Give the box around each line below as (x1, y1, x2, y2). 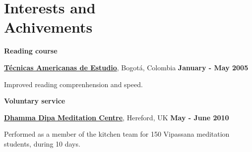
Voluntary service (4, 96, 65, 106)
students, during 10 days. (4, 138, 80, 149)
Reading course (4, 46, 58, 56)
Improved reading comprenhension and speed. (4, 79, 143, 89)
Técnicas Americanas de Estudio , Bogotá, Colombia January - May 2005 (4, 62, 249, 72)
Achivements (4, 17, 93, 37)
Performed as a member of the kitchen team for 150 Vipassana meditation (4, 129, 230, 139)
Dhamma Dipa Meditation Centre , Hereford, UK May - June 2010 (4, 112, 229, 122)
